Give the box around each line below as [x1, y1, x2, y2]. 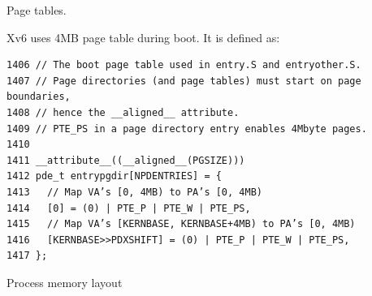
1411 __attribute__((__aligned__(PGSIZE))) [6, 154, 245, 166]
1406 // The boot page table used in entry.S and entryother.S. [6, 59, 361, 71]
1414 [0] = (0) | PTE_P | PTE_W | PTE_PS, [6, 202, 251, 214]
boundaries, [6, 91, 71, 103]
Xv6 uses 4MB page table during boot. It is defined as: [6, 28, 280, 45]
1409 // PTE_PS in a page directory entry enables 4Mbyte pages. [6, 122, 367, 135]
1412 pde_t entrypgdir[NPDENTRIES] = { [6, 170, 222, 182]
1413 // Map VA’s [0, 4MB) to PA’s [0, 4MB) [6, 186, 262, 198]
